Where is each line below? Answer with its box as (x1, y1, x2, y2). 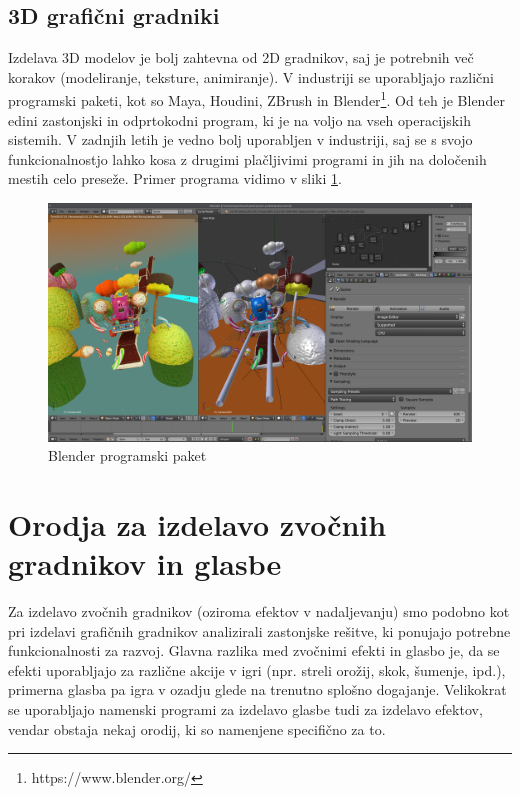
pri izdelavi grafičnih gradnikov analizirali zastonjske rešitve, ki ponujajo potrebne (8, 620, 511, 641)
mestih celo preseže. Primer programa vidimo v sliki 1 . (8, 168, 342, 189)
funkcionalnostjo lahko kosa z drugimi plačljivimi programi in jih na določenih (8, 148, 487, 169)
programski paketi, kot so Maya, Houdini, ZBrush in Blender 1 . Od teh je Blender (8, 87, 505, 111)
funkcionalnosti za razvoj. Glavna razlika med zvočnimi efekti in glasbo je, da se (8, 640, 500, 661)
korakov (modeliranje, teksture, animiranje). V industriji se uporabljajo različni (8, 66, 494, 87)
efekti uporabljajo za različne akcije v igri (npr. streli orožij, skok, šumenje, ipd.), (8, 659, 506, 680)
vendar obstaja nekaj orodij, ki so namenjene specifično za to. (8, 718, 386, 739)
